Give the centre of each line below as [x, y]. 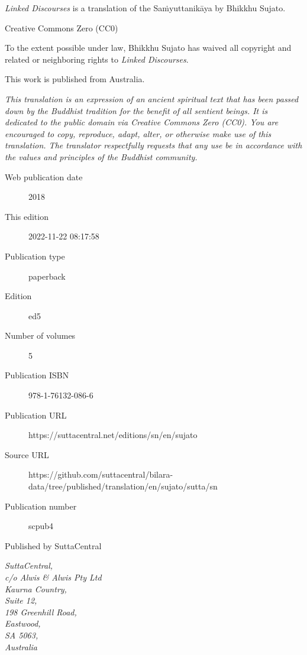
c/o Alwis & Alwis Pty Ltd [53, 577]
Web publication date [44, 176]
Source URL [27, 454]
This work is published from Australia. [75, 79]
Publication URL [36, 415]
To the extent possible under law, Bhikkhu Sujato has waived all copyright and [148, 48]
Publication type [35, 256]
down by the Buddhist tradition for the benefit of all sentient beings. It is [136, 110]
